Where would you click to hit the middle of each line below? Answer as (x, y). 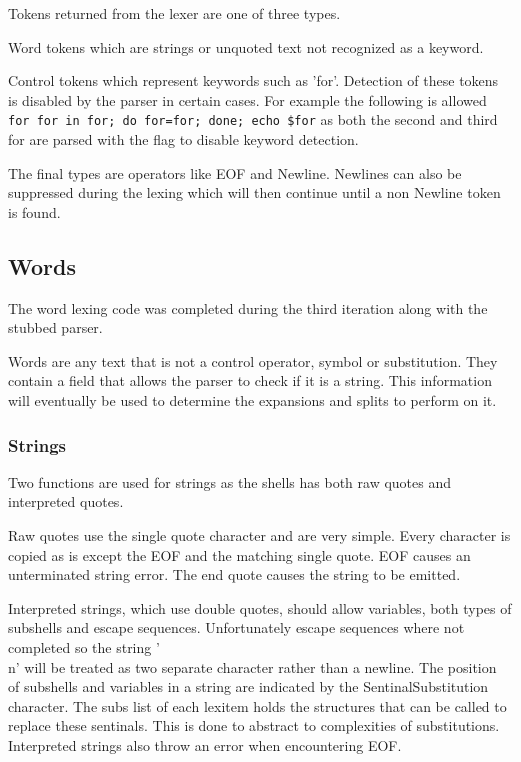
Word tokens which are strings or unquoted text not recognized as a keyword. (246, 46)
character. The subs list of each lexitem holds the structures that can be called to (257, 705)
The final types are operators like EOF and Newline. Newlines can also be (235, 172)
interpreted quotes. (66, 501)
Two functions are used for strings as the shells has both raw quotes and (230, 481)
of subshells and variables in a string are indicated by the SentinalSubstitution (248, 686)
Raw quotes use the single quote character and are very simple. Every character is (259, 534)
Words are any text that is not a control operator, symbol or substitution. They (253, 360)
